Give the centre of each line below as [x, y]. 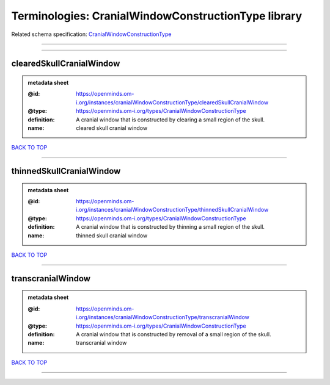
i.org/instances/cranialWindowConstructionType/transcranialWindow [163, 317]
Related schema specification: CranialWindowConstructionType [91, 34]
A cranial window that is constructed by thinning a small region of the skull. [170, 227]
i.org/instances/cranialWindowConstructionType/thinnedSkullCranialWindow [172, 210]
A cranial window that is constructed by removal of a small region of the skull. [174, 334]
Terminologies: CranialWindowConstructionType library [157, 16]
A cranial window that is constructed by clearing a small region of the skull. [170, 120]
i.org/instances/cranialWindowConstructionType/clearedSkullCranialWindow [172, 102]
